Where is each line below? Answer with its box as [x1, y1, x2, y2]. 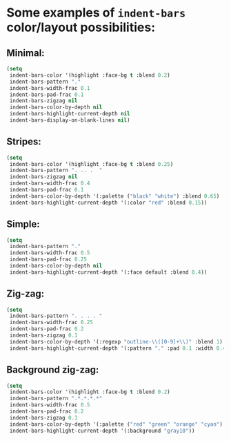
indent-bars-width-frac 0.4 [9, 180, 90, 187]
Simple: [6, 218, 41, 230]
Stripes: [6, 136, 42, 148]
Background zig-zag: [6, 364, 99, 376]
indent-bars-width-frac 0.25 [9, 319, 94, 326]
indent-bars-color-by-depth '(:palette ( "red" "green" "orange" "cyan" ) [9, 420, 223, 428]
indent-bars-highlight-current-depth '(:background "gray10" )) [9, 427, 195, 434]
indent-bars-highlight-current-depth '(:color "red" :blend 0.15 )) [9, 199, 208, 206]
